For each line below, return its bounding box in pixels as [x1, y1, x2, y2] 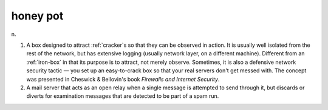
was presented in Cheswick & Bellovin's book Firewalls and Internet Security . [26, 75, 220, 83]
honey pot [11, 9, 64, 22]
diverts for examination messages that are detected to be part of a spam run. [26, 92, 219, 100]
